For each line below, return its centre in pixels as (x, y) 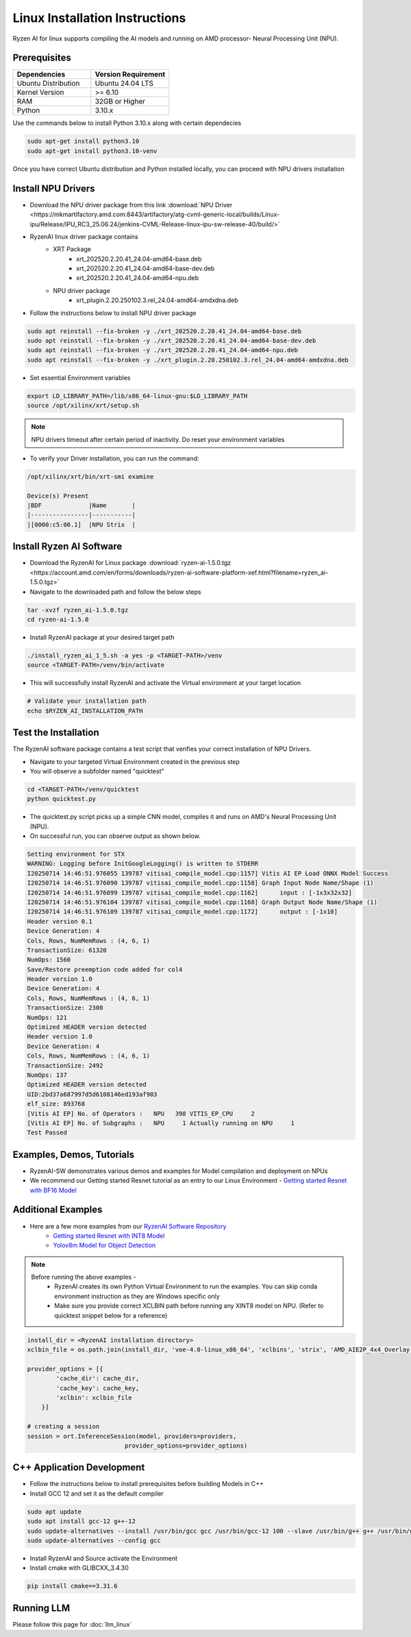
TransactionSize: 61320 (67, 950)
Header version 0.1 (60, 921)
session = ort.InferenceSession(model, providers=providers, (132, 1436)
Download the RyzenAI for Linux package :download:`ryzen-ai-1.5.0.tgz (130, 563)
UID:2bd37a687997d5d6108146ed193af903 (92, 1094)
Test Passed (47, 1133)
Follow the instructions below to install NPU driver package (113, 313)
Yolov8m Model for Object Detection (104, 1245)
